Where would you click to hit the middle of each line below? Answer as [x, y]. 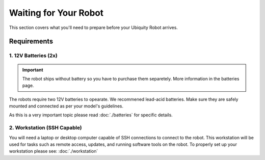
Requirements [31, 41]
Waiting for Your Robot [56, 13]
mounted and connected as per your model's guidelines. [66, 106]
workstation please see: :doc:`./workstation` [53, 151]
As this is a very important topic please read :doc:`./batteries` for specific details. [91, 115]
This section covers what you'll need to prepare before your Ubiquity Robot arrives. [93, 27]
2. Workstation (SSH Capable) [45, 128]
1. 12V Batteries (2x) [33, 55]
